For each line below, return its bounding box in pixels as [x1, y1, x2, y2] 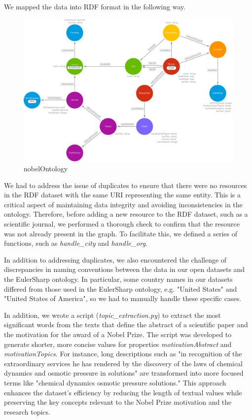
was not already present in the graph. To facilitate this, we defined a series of [4, 228, 238, 238]
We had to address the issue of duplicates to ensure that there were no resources [4, 180, 247, 190]
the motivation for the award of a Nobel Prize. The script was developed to [4, 329, 232, 339]
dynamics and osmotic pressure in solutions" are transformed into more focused [4, 368, 244, 378]
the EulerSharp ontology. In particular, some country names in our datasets [4, 273, 233, 284]
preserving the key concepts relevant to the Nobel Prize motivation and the [4, 397, 232, 407]
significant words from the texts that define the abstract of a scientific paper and [4, 319, 248, 330]
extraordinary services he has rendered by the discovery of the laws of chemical [4, 358, 243, 368]
